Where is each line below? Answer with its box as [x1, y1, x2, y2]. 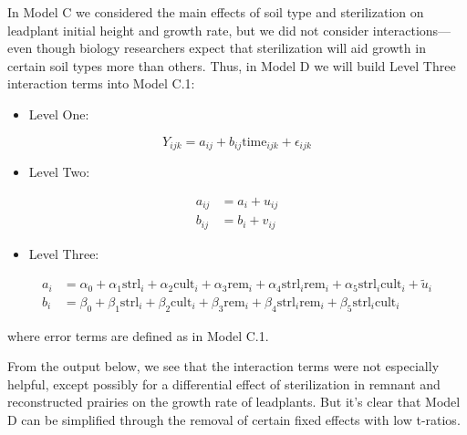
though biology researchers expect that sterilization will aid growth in [36, 38, 426, 57]
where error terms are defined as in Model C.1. [7, 326, 269, 345]
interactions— [372, 20, 451, 39]
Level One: [28, 104, 89, 123]
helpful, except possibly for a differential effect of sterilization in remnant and [7, 374, 441, 393]
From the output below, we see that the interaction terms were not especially [7, 357, 440, 376]
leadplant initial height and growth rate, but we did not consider [7, 20, 369, 39]
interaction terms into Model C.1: [7, 74, 195, 93]
